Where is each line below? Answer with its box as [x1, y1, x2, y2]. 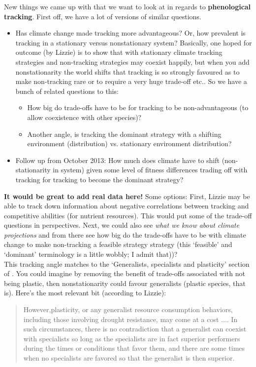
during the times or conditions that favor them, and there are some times [23, 343, 245, 353]
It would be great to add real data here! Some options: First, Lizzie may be [4, 191, 250, 201]
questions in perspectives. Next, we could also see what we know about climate [4, 220, 239, 230]
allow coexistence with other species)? [27, 112, 142, 122]
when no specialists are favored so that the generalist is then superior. [23, 353, 235, 363]
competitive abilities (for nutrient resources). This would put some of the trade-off [4, 210, 252, 220]
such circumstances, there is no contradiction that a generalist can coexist [23, 324, 247, 334]
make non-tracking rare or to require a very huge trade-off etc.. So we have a [15, 76, 247, 86]
